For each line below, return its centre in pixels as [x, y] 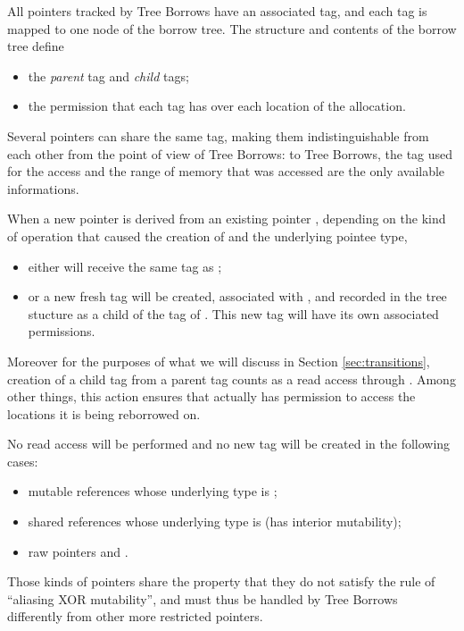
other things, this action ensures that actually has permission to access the [211, 396]
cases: [23, 461]
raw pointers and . [78, 551]
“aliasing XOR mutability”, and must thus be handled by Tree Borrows [203, 598]
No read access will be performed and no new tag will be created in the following [229, 444]
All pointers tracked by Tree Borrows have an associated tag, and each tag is [217, 11]
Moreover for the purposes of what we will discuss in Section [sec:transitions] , [219, 361]
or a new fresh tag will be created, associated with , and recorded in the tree [237, 296]
